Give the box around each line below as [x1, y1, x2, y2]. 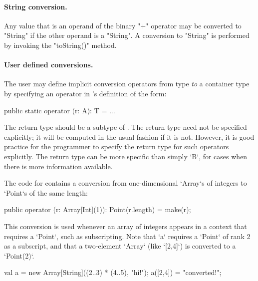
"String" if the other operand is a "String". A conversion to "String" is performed [4, 30, 250, 40]
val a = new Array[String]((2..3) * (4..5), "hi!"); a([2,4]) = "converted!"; [4, 267, 222, 278]
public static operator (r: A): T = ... [4, 105, 115, 115]
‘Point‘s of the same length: [4, 187, 88, 198]
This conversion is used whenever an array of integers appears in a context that [4, 221, 247, 231]
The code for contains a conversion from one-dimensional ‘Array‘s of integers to [4, 178, 247, 188]
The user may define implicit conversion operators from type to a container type [4, 78, 250, 89]
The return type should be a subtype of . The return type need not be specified [4, 122, 247, 132]
